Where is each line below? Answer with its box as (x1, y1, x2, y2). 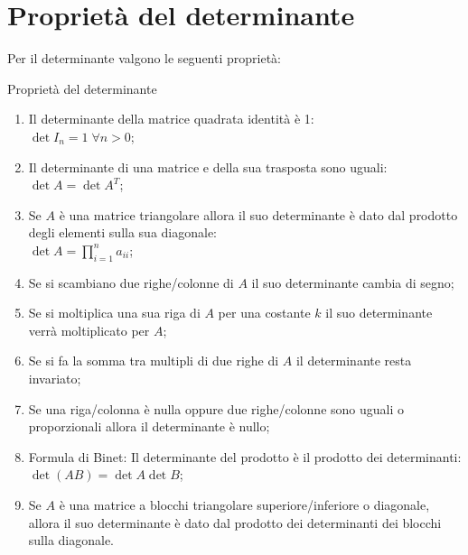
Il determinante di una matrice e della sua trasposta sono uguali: (28, 157, 388, 176)
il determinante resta (295, 351, 412, 370)
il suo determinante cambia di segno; (251, 273, 454, 291)
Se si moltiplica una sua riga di (28, 303, 201, 322)
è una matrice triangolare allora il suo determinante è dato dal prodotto (59, 205, 458, 224)
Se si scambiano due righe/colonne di (28, 273, 234, 291)
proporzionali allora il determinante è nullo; (28, 417, 270, 436)
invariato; (28, 369, 81, 388)
